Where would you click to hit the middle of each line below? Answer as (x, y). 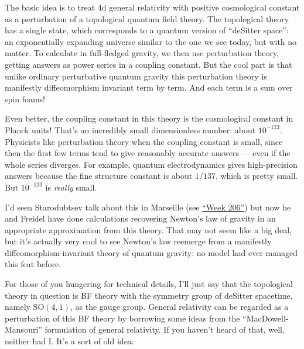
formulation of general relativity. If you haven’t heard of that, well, (165, 329)
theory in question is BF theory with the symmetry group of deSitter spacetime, (149, 295)
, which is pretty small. (257, 176)
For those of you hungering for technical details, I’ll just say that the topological (149, 284)
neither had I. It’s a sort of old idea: (69, 341)
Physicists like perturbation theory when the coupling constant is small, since (144, 141)
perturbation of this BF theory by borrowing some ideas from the (122, 318)
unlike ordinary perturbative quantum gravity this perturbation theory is (136, 76)
